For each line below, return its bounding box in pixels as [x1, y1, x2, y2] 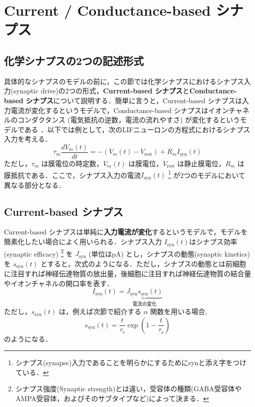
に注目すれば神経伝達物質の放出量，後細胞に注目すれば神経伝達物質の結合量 [4, 268, 251, 279]
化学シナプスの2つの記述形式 [4, 53, 144, 68]
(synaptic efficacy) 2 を [4, 247, 73, 259]
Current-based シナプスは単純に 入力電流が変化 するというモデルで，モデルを [4, 227, 248, 237]
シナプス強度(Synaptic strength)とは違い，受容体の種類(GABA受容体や [15, 383, 242, 394]
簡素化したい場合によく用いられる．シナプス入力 [4, 236, 162, 247]
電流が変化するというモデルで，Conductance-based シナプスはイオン [10, 105, 229, 115]
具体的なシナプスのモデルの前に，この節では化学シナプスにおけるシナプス [4, 76, 244, 86]
